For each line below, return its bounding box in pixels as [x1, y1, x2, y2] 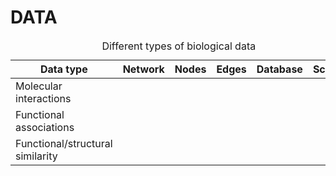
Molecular [15, 79, 63, 93]
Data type [39, 62, 88, 76]
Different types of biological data [101, 39, 257, 53]
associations [15, 120, 75, 134]
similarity [15, 149, 58, 163]
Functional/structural [15, 136, 113, 150]
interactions [15, 91, 72, 105]
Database [256, 62, 303, 76]
